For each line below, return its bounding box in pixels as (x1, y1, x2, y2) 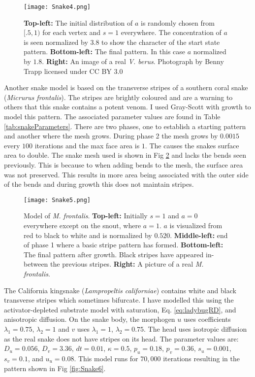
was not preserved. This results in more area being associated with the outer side (4, 169, 249, 179)
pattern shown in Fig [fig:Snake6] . (4, 363, 106, 373)
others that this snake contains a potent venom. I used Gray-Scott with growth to (4, 102, 251, 112)
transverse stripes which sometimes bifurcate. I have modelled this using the (4, 295, 234, 305)
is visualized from (169, 220, 223, 230)
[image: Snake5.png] (24, 196, 91, 204)
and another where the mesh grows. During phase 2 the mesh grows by (4, 131, 218, 141)
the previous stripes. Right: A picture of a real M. (50, 259, 204, 269)
